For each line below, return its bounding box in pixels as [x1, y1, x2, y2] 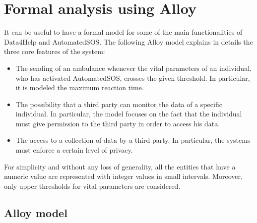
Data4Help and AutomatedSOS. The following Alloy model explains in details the [4, 36, 253, 47]
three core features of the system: [4, 46, 105, 56]
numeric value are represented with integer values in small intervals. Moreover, [4, 171, 243, 181]
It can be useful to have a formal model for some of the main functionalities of [4, 27, 243, 37]
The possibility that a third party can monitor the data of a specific [15, 99, 222, 109]
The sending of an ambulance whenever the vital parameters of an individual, [15, 62, 252, 73]
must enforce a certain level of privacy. [15, 145, 133, 155]
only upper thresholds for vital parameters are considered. [4, 180, 181, 191]
